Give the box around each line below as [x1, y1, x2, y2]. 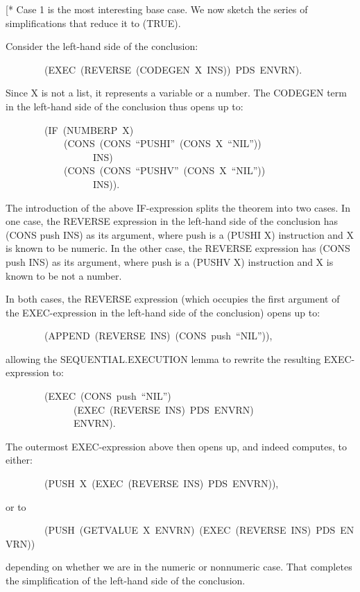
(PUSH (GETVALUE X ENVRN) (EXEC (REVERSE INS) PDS [44, 523, 336, 537]
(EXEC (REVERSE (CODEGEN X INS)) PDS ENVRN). [44, 62, 302, 76]
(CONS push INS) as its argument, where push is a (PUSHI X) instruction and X [6, 227, 354, 242]
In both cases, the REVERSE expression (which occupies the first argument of [6, 291, 340, 306]
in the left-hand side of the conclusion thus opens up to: [6, 99, 243, 113]
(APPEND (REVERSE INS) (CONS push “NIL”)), [44, 328, 273, 343]
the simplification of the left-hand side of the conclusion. [6, 573, 246, 587]
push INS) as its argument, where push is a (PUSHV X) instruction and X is [6, 254, 334, 269]
